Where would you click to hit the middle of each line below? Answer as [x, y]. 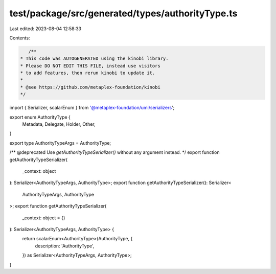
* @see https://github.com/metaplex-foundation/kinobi [90, 87]
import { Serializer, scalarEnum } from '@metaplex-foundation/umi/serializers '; [92, 108]
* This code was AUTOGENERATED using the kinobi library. [94, 59]
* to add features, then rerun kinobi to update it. [88, 73]
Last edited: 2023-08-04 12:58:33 [45, 29]
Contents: [20, 38]
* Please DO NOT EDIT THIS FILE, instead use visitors [90, 66]
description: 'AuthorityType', [65, 246]
